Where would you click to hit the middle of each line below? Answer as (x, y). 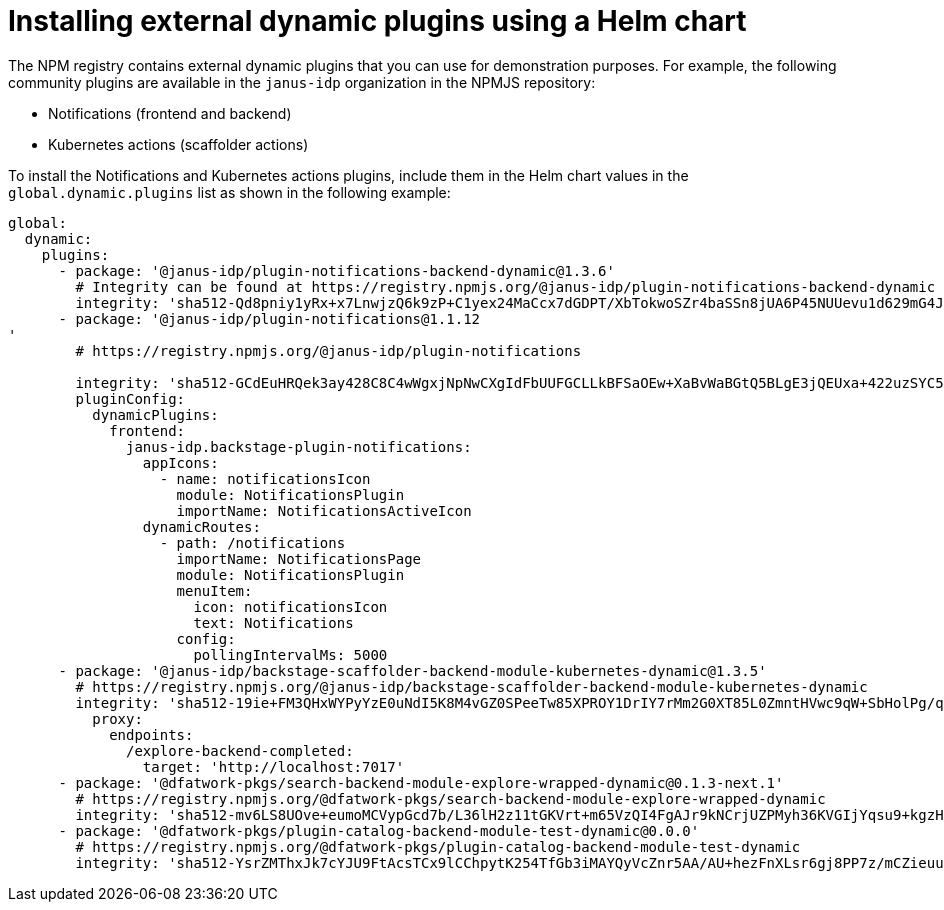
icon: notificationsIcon (290, 606)
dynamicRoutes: (201, 526)
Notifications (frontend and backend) (170, 113)
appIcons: (180, 462)
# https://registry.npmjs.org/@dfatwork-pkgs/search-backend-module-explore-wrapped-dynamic (450, 798)
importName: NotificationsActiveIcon (324, 510)
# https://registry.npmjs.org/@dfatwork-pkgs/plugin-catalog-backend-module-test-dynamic (438, 846)
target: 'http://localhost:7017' (273, 766)
